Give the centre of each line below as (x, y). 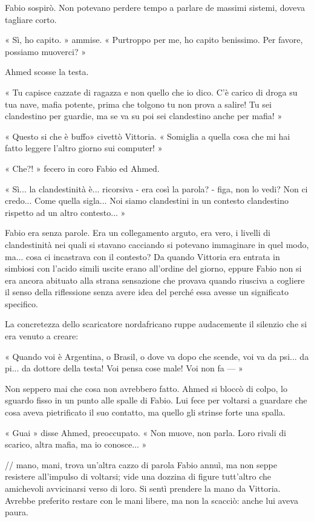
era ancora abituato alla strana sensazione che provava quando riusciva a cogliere (155, 280)
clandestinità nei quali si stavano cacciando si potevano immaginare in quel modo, (157, 244)
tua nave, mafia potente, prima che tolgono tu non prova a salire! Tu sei (138, 104)
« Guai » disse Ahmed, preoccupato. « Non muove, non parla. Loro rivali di (146, 432)
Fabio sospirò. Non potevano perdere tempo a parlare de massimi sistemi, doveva (155, 7)
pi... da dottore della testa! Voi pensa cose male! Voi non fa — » (124, 368)
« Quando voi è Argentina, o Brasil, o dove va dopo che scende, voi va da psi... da (157, 356)
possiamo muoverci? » (45, 51)
